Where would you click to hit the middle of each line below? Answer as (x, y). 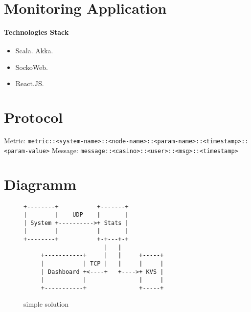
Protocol (34, 117)
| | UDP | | (76, 215)
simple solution (46, 303)
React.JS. (30, 83)
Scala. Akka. (34, 51)
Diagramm (40, 184)
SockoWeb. (32, 67)
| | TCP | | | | (102, 264)
